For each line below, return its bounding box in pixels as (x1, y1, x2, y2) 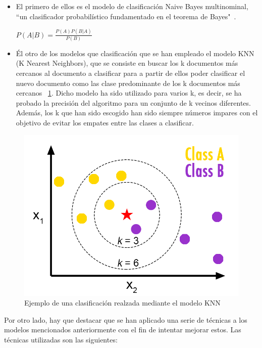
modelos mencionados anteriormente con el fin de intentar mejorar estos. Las (4, 324, 241, 335)
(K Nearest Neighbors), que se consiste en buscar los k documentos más (16, 58, 238, 68)
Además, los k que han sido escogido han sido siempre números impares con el (16, 107, 258, 118)
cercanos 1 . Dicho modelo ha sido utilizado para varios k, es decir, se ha (16, 88, 242, 98)
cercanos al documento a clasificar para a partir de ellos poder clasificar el (16, 68, 245, 78)
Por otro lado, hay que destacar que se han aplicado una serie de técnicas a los (4, 314, 247, 325)
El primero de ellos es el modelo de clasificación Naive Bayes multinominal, (16, 1, 248, 11)
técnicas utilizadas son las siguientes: (4, 334, 118, 344)
